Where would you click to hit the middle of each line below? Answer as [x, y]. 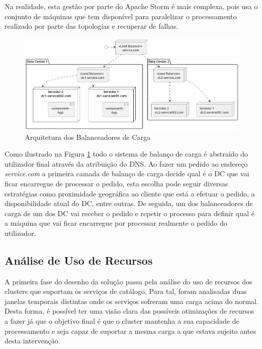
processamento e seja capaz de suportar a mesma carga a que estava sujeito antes [130, 331]
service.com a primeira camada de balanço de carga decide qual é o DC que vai [127, 173]
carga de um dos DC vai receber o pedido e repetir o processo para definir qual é [130, 213]
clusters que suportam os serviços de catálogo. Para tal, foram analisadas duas [126, 291]
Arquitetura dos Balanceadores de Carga [88, 137]
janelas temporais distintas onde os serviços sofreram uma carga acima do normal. [132, 301]
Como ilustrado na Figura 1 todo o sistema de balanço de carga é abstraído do [126, 154]
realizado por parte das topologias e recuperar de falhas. [92, 26]
